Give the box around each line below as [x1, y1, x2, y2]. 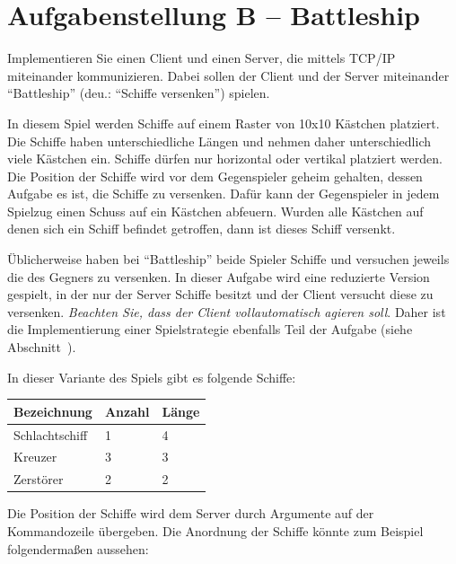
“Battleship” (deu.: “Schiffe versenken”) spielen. [7, 84, 270, 102]
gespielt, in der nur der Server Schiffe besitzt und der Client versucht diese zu [7, 285, 434, 304]
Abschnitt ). [7, 338, 76, 357]
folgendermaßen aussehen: [7, 539, 149, 558]
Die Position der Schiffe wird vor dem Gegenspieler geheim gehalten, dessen [7, 166, 423, 185]
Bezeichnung [13, 401, 92, 420]
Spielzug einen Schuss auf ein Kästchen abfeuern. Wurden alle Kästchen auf [7, 201, 424, 220]
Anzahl [104, 401, 150, 420]
